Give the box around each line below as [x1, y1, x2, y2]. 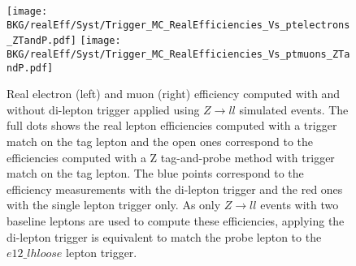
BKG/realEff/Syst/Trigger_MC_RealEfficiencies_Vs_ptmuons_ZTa [7, 48, 350, 60]
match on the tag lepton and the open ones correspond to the [7, 133, 314, 150]
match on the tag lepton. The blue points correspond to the [7, 165, 304, 182]
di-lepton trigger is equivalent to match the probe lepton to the [7, 228, 322, 245]
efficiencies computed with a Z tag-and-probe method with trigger [7, 148, 335, 165]
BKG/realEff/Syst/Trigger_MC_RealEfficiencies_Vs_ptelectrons [7, 19, 350, 31]
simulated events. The [239, 101, 349, 118]
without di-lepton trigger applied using [7, 101, 200, 118]
